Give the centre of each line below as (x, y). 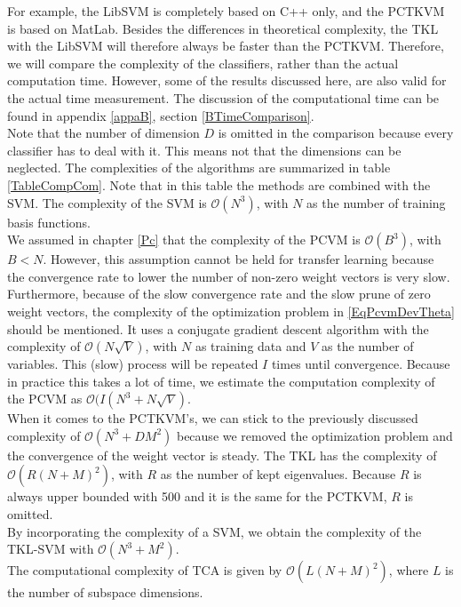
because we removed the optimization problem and (314, 435)
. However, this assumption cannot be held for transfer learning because (238, 259)
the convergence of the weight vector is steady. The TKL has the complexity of (222, 455)
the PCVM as (45, 399)
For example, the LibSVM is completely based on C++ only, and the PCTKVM (226, 11)
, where (409, 570)
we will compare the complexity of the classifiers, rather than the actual (203, 63)
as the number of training (376, 202)
